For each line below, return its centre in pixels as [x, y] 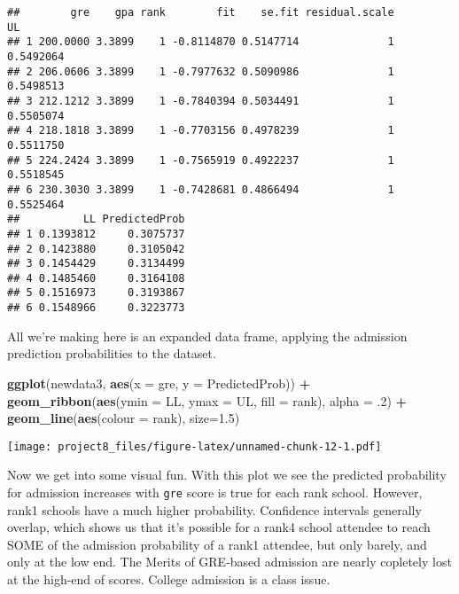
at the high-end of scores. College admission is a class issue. [169, 579]
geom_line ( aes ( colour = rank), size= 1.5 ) [124, 418]
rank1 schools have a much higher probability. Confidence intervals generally [214, 509]
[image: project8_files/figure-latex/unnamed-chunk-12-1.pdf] [194, 446]
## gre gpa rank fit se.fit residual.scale [201, 12]
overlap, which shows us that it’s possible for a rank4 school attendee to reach [219, 527]
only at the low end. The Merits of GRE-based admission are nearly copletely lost [229, 562]
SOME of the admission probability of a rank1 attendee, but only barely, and [217, 544]
